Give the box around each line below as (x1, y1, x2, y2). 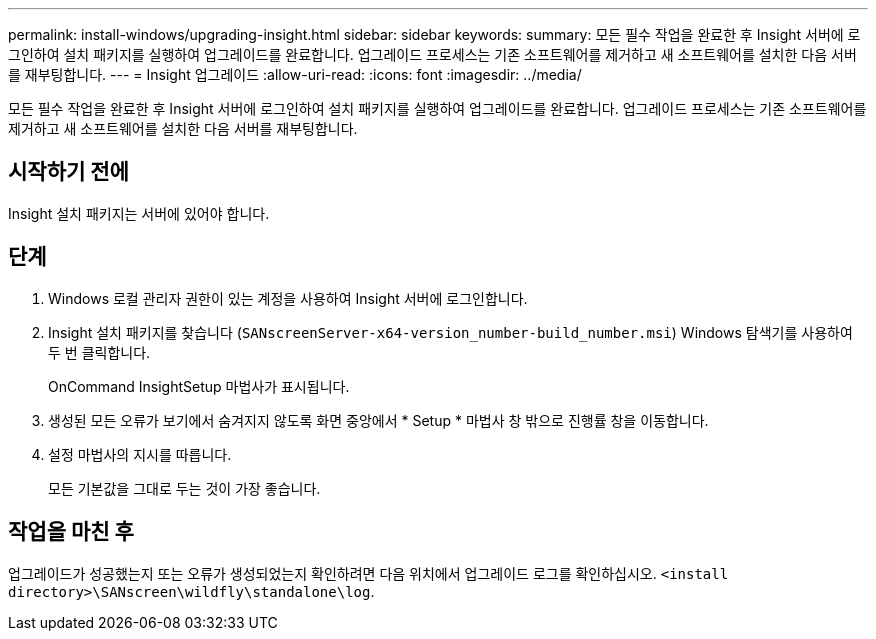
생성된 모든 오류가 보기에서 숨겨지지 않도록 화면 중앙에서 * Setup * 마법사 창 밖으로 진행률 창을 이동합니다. (48, 411, 709, 429)
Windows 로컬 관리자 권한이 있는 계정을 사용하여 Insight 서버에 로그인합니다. (48, 289, 528, 307)
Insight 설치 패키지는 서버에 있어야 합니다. (8, 204, 270, 222)
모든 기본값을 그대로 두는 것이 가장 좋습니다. (48, 479, 321, 497)
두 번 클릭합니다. (48, 343, 151, 361)
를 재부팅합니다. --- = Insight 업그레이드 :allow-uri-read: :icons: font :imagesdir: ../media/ (8, 66, 582, 83)
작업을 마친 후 (8, 519, 134, 545)
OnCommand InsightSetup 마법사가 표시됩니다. (48, 377, 350, 395)
